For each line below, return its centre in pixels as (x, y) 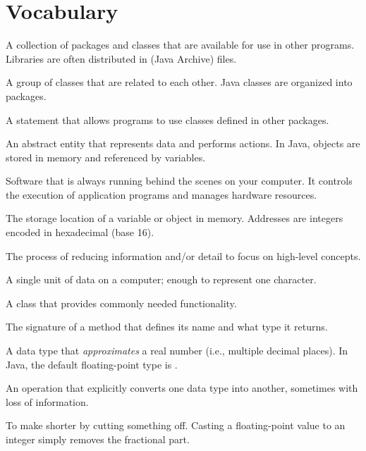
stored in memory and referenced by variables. (106, 157)
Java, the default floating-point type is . (92, 364)
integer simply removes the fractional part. (98, 439)
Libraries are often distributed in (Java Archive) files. (121, 58)
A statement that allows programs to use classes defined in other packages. (167, 119)
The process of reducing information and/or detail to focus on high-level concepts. (183, 255)
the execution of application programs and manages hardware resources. (161, 194)
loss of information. (47, 401)
